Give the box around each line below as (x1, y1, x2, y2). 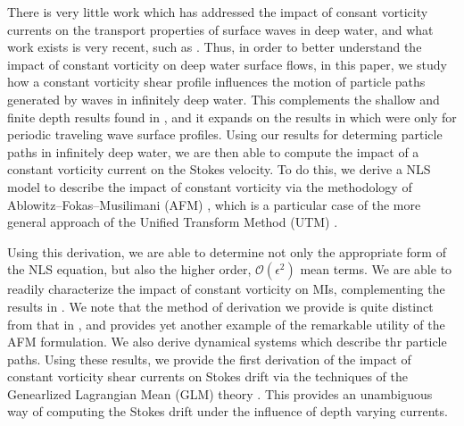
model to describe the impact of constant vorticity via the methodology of (7, 177, 412, 196)
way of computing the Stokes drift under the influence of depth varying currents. (7, 402, 448, 421)
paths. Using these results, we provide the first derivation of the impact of (7, 349, 411, 368)
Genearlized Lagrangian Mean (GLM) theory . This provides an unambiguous (7, 384, 433, 403)
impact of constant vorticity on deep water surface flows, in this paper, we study (7, 54, 447, 73)
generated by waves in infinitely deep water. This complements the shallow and (7, 89, 440, 108)
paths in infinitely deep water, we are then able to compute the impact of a (7, 142, 419, 161)
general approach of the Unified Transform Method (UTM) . (7, 213, 338, 231)
